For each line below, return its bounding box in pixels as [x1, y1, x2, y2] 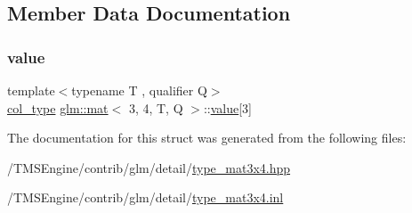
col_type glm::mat [7, 98, 109, 117]
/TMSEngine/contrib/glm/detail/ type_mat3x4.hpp [7, 158, 291, 176]
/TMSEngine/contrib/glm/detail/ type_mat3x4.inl [7, 188, 284, 207]
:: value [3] [203, 98, 252, 117]
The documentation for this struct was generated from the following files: [7, 128, 407, 147]
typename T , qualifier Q [71, 81, 207, 99]
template [7, 81, 55, 99]
